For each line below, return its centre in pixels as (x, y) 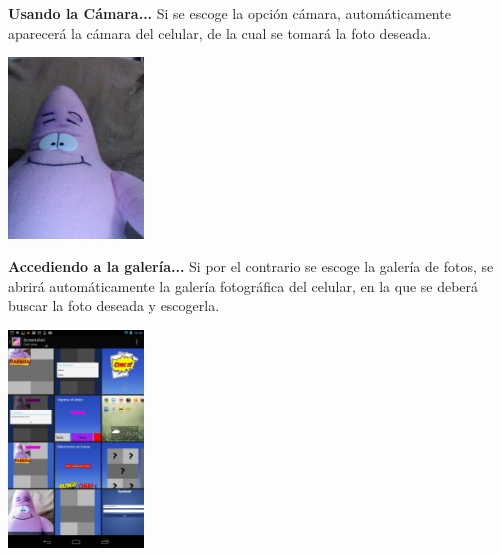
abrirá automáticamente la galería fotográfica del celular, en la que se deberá (243, 285)
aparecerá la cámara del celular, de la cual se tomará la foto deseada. (220, 32)
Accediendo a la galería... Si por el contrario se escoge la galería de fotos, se (251, 266)
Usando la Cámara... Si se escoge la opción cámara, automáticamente (229, 13)
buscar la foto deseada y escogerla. (114, 305)
